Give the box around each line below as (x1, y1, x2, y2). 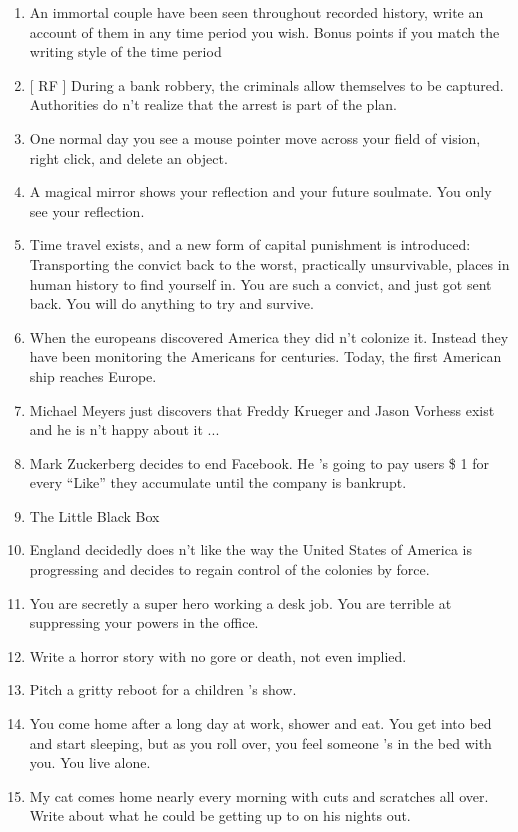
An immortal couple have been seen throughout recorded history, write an (29, 2, 484, 22)
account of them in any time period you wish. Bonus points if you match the (29, 21, 500, 42)
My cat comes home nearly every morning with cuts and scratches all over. (29, 785, 489, 806)
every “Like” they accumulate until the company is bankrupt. (29, 472, 407, 493)
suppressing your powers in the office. (29, 612, 259, 633)
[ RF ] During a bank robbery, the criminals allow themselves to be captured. (29, 74, 504, 95)
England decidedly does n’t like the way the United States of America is (29, 539, 473, 560)
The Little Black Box (29, 505, 160, 526)
